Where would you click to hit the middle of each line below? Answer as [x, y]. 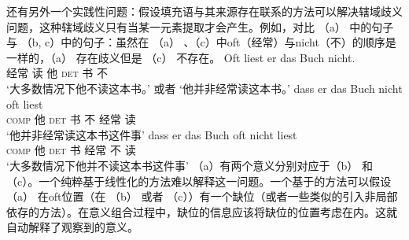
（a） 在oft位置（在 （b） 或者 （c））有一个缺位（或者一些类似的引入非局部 [202, 196]
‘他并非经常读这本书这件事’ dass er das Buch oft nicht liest [152, 134]
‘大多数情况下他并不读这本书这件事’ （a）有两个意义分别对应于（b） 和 [190, 165]
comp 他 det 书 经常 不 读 [71, 150]
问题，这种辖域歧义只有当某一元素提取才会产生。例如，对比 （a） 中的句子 [200, 26]
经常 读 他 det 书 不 [57, 73]
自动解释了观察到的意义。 [72, 227]
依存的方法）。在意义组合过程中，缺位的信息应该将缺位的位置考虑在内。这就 [202, 211]
